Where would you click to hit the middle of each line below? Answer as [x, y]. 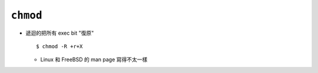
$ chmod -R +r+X [59, 46]
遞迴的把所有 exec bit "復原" [60, 33]
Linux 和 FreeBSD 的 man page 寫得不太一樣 [94, 59]
